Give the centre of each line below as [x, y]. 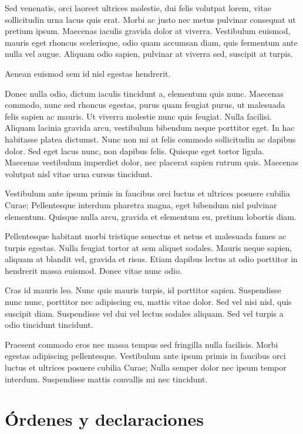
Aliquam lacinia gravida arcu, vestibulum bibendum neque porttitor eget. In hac [150, 128]
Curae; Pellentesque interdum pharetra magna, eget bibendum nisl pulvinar [141, 204]
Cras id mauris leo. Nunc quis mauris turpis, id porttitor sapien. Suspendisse [143, 290]
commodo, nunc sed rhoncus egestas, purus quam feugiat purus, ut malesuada [145, 105]
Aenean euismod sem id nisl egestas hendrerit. [88, 73]
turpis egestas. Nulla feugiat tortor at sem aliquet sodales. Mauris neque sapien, [149, 247]
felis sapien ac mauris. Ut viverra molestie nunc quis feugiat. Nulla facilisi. [138, 116]
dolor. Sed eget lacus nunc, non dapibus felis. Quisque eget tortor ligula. [134, 150]
